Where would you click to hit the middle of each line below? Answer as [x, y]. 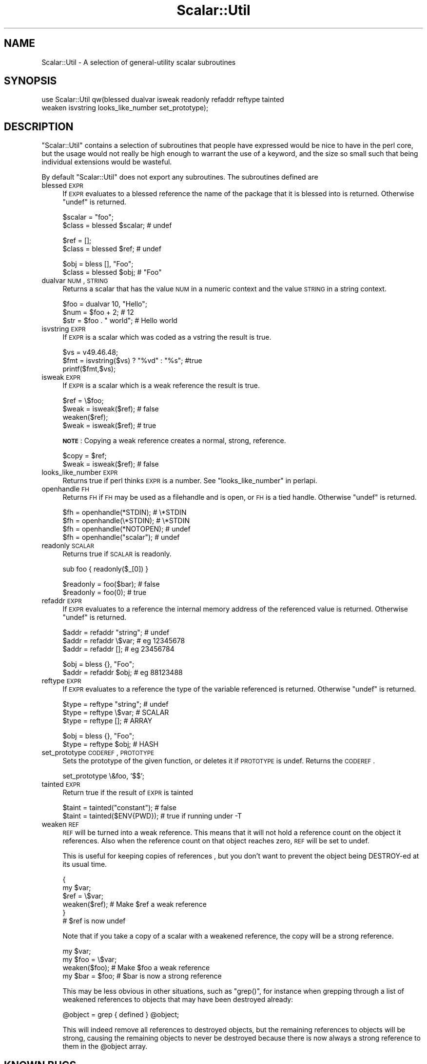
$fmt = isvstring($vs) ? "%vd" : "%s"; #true [132, 361]
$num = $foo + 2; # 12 [98, 312]
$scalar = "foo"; [88, 217]
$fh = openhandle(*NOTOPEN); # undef [126, 529]
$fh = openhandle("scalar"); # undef [121, 537]
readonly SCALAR [68, 546]
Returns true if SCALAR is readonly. [117, 554]
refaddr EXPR [62, 601]
